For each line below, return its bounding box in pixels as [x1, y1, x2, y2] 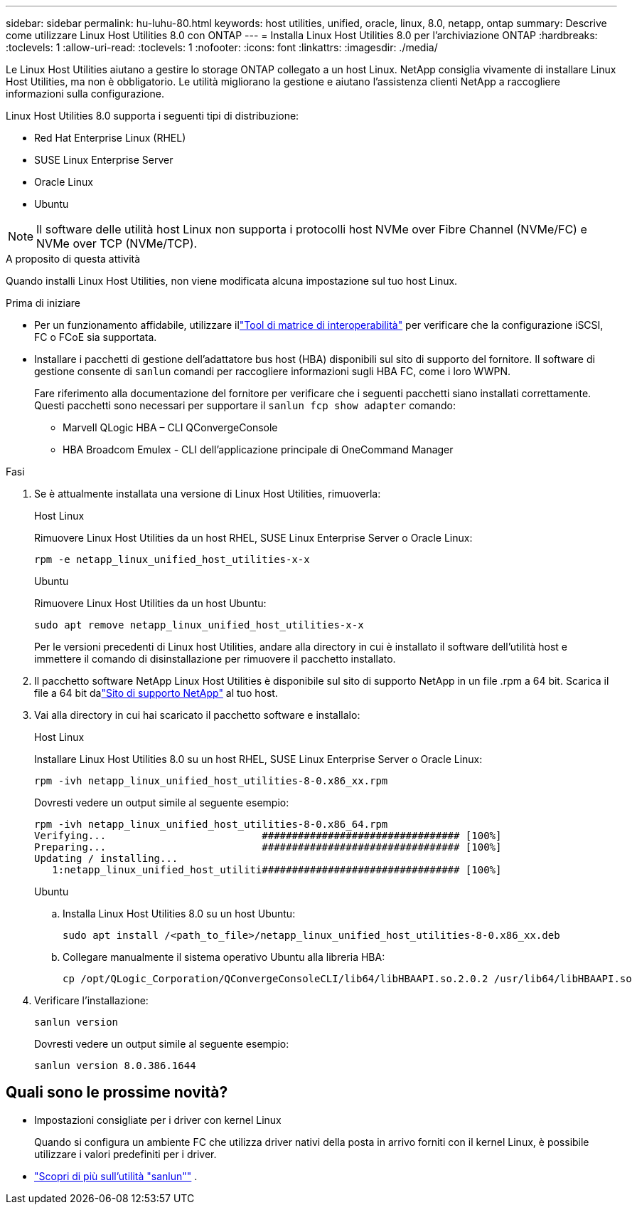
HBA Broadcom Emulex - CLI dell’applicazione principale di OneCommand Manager [63, 443, 454, 456]
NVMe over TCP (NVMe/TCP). [36, 236, 198, 251]
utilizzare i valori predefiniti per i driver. [34, 1147, 217, 1160]
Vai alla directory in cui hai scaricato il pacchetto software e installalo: [34, 709, 360, 721]
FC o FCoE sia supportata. [34, 331, 157, 343]
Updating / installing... [34, 853, 178, 864]
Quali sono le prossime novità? [6, 1083, 228, 1102]
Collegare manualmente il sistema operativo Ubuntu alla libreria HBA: [63, 951, 385, 963]
